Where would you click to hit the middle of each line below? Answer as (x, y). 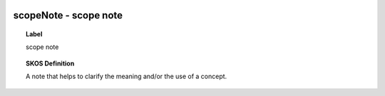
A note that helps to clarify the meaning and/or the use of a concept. (127, 76)
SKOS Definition (50, 63)
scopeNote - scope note (68, 15)
